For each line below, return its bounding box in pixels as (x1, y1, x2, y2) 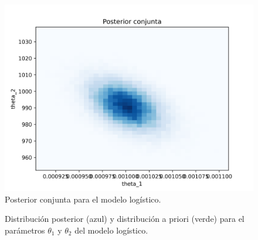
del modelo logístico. (74, 224, 148, 236)
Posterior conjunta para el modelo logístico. (5, 193, 161, 205)
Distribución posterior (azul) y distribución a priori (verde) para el (5, 212, 245, 225)
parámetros (5, 224, 45, 236)
